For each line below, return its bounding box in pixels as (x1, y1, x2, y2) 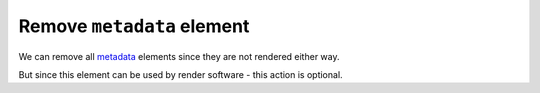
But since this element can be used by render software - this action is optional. (18, 68, 344, 80)
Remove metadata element (18, 15, 250, 37)
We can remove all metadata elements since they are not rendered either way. (18, 50, 340, 62)
